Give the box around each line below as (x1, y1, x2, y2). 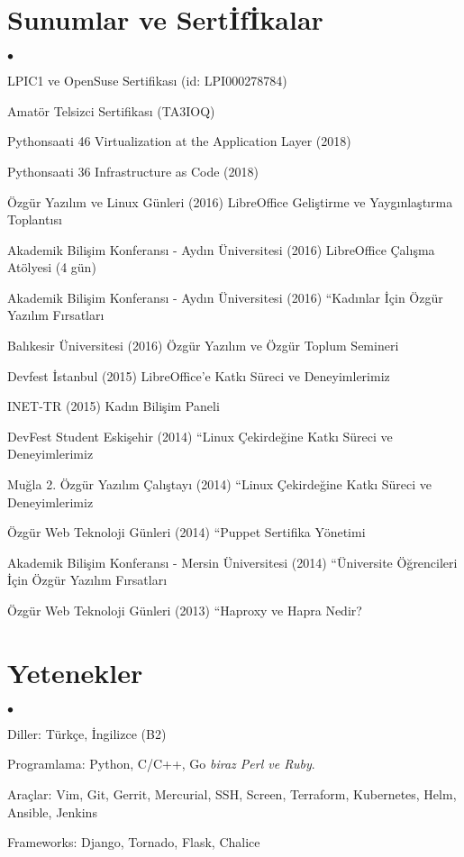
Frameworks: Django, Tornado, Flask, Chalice (7, 833, 260, 852)
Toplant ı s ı (7, 210, 62, 229)
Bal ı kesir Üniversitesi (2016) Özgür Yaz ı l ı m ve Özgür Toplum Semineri (7, 336, 399, 355)
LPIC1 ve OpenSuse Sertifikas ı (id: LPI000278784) (7, 71, 287, 90)
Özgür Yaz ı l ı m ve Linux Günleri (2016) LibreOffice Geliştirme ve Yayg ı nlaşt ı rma (7, 192, 453, 211)
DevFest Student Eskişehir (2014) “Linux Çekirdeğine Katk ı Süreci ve (7, 426, 393, 445)
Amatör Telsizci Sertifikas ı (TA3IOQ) (7, 101, 215, 120)
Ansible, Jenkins (7, 802, 97, 821)
